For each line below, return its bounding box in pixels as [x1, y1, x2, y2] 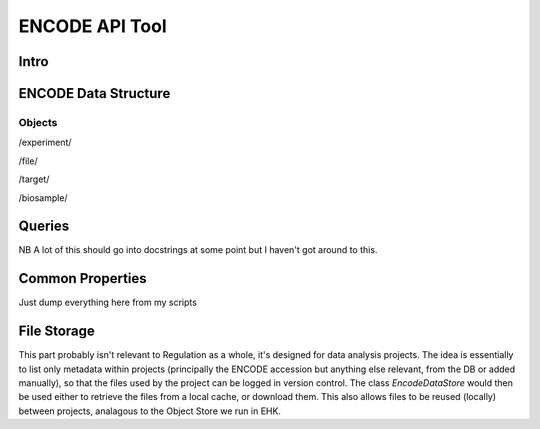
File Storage [18, 323, 95, 340]
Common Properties [18, 270, 147, 287]
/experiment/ [18, 136, 72, 149]
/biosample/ [18, 191, 69, 204]
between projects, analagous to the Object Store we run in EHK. [18, 405, 282, 417]
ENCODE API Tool [18, 15, 167, 37]
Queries [18, 218, 70, 235]
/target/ [18, 173, 50, 185]
